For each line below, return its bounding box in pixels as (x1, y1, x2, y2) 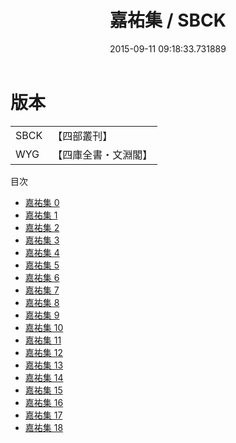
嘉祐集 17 (24, 409, 63, 421)
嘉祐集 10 (24, 321, 64, 333)
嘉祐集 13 (24, 359, 64, 371)
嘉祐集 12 (24, 346, 63, 358)
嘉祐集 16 (24, 396, 64, 408)
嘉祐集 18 (24, 421, 64, 433)
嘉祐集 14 (24, 371, 64, 383)
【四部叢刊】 (52, 129, 113, 143)
